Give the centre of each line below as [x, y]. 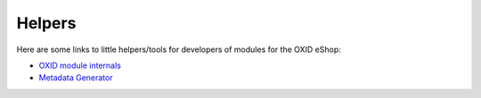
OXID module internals [80, 65]
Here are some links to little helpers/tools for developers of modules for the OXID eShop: [179, 49]
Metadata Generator [76, 78]
